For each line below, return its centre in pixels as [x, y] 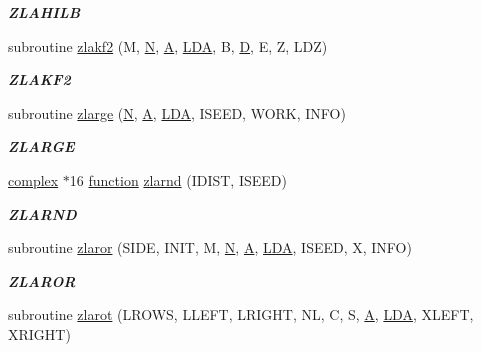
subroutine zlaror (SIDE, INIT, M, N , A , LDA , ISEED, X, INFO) [210, 247]
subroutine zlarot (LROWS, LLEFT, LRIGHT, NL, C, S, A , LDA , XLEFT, [241, 314]
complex [33, 179]
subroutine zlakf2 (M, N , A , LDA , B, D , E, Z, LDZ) [168, 45]
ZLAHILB [44, 12]
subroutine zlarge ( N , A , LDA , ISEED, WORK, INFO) [177, 112]
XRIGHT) [39, 333]
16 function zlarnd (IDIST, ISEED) [178, 179]
